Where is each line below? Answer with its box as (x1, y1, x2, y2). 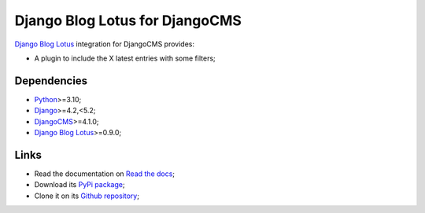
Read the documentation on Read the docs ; (34, 169, 176, 178)
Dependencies (14, 74, 88, 87)
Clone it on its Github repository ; (34, 191, 139, 200)
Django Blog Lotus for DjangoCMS (14, 12, 242, 29)
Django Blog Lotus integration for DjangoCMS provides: (14, 39, 194, 49)
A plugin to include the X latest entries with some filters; (34, 53, 216, 63)
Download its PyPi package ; (34, 180, 125, 189)
